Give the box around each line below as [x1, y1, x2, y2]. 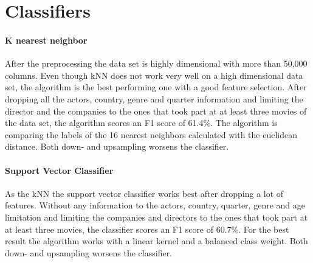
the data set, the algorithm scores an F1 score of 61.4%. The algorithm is [5, 116, 278, 129]
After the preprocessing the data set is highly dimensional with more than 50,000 [5, 57, 308, 70]
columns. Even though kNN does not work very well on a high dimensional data [5, 68, 303, 81]
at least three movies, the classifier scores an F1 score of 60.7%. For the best [5, 222, 289, 235]
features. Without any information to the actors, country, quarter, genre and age [5, 199, 305, 211]
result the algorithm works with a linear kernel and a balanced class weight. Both [5, 235, 308, 247]
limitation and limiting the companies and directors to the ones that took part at [5, 210, 308, 223]
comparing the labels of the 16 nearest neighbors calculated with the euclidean [5, 128, 298, 141]
